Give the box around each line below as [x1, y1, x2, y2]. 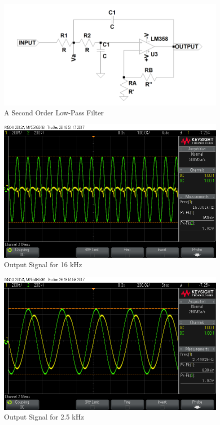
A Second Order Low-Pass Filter [4, 107, 104, 117]
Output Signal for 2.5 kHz [4, 412, 84, 422]
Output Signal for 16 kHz [4, 259, 82, 270]
